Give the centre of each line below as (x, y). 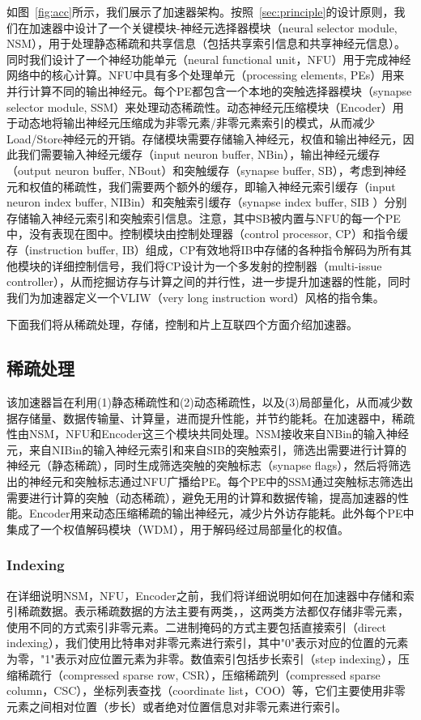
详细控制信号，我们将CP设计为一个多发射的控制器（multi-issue (217, 265)
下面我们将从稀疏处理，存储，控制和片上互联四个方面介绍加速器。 (182, 324)
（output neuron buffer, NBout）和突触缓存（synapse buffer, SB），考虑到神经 (206, 170)
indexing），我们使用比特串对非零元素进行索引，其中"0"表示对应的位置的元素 (208, 643)
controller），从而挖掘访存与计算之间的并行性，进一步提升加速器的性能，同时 (209, 281)
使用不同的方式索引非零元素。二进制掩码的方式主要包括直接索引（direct (197, 626)
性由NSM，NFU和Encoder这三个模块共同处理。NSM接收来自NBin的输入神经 (208, 434)
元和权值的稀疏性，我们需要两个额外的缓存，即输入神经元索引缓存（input (201, 186)
